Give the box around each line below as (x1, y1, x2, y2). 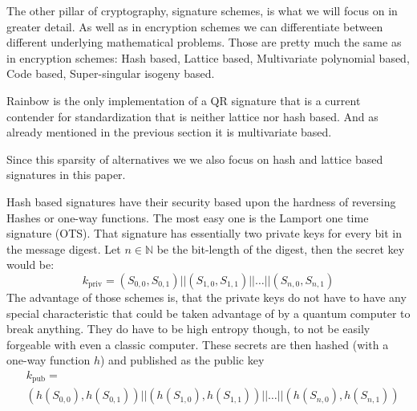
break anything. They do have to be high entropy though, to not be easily (6, 320, 370, 337)
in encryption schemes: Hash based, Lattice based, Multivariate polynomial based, (6, 49, 410, 66)
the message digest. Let (6, 240, 121, 257)
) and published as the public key (99, 352, 265, 368)
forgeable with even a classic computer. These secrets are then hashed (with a (6, 336, 389, 352)
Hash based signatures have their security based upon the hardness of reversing (6, 193, 396, 210)
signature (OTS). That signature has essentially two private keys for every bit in (6, 225, 402, 242)
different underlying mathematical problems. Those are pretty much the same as (6, 34, 402, 51)
